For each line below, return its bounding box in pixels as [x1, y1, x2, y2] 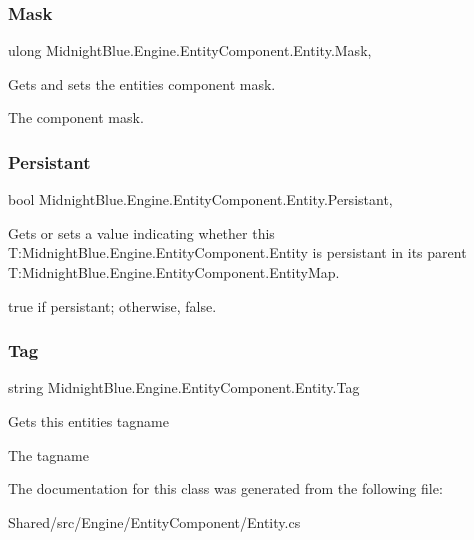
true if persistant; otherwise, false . [8, 295, 217, 316]
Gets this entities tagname [8, 411, 169, 431]
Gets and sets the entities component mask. [8, 73, 276, 94]
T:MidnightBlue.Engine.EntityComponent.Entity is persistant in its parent [8, 242, 467, 263]
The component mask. [8, 107, 144, 128]
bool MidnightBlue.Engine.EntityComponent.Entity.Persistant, [8, 189, 393, 210]
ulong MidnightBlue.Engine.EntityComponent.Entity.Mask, [8, 40, 372, 61]
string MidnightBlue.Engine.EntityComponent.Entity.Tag [8, 377, 360, 398]
